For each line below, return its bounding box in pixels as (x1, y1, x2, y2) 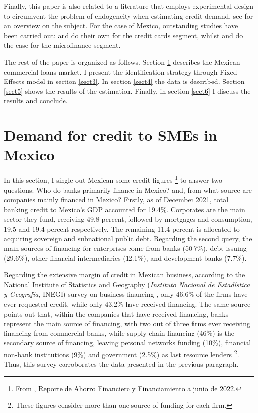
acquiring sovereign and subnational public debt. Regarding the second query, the (4, 233, 252, 244)
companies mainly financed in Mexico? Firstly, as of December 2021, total (4, 194, 229, 205)
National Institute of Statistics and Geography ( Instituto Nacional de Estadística (4, 279, 250, 289)
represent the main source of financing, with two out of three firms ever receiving (4, 318, 250, 329)
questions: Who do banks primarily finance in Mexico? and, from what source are (4, 184, 252, 195)
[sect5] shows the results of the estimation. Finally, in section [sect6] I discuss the (4, 85, 251, 96)
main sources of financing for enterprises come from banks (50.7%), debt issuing (4, 243, 247, 253)
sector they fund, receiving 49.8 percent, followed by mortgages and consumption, (4, 214, 252, 224)
